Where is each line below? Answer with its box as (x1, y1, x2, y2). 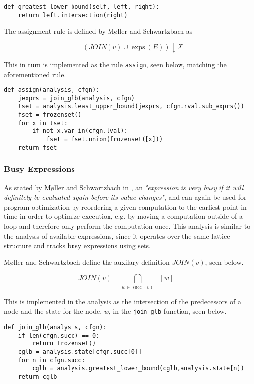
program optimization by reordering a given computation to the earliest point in (4, 201, 247, 212)
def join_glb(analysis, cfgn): (4, 323, 107, 331)
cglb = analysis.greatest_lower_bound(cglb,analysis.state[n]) (32, 365, 244, 372)
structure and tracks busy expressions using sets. (4, 240, 151, 251)
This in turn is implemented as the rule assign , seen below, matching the (4, 59, 227, 69)
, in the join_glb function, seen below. (109, 306, 227, 316)
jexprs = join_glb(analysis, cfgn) (18, 94, 135, 102)
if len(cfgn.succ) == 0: (18, 332, 100, 339)
